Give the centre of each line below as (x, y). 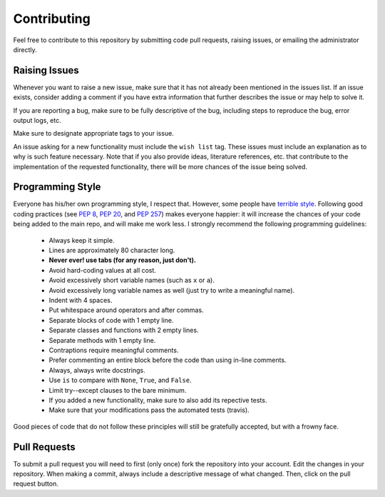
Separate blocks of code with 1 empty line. (111, 320)
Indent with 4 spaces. (81, 300)
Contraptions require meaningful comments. (114, 350)
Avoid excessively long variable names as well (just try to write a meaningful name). (172, 290)
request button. (36, 484)
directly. (25, 49)
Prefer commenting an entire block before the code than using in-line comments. (168, 360)
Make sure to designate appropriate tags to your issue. (93, 134)
